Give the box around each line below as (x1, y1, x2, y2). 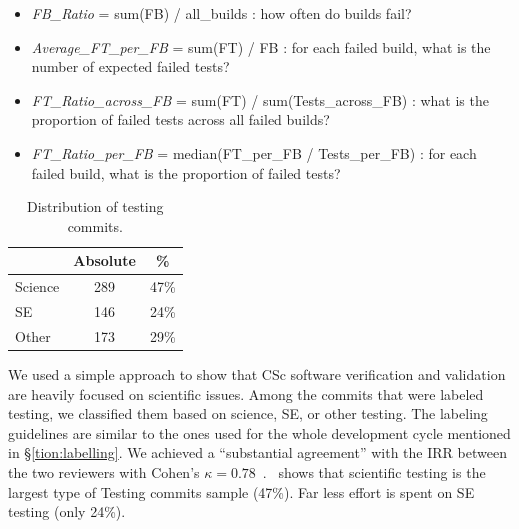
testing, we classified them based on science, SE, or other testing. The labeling (8, 403, 488, 424)
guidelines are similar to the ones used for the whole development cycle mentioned (8, 422, 511, 443)
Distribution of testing (27, 196, 164, 217)
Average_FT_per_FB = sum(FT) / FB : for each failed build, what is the (31, 36, 491, 57)
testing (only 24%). (8, 501, 126, 522)
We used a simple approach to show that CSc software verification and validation (8, 363, 506, 384)
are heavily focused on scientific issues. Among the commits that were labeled (8, 383, 484, 404)
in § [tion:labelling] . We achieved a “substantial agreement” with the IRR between (8, 442, 507, 463)
